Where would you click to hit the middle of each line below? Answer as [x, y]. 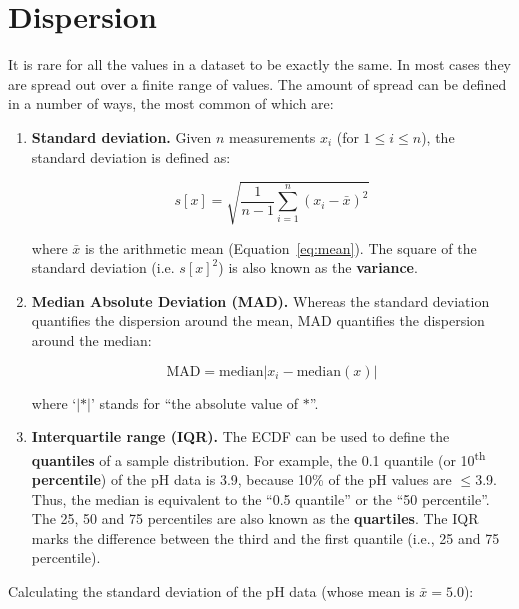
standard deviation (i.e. [103, 267]
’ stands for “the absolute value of [194, 402]
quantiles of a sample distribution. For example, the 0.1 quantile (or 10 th [258, 458]
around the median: [91, 340]
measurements [272, 136]
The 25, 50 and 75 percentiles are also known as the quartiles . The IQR [255, 518]
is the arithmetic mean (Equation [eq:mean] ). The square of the [280, 247]
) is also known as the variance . [318, 267]
